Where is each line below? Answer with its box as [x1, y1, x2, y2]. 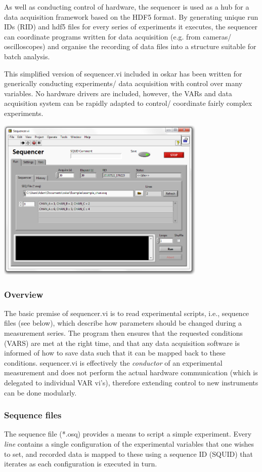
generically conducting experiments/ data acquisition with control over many [4, 78, 243, 89]
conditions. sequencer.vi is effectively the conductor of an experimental [4, 357, 223, 368]
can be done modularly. [4, 387, 77, 398]
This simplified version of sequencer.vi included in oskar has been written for [4, 68, 242, 78]
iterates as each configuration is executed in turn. [4, 458, 157, 469]
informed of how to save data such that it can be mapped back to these [4, 347, 226, 358]
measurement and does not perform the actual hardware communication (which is [4, 367, 258, 378]
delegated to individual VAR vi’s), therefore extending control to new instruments [4, 377, 258, 387]
